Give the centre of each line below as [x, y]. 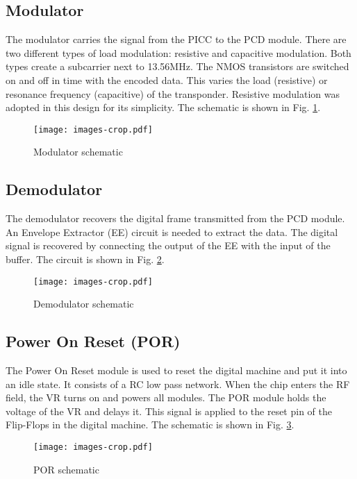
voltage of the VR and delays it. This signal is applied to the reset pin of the [169, 411]
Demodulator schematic [84, 304]
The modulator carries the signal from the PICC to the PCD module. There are [176, 39]
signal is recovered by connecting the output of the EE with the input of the [168, 245]
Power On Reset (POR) [93, 341]
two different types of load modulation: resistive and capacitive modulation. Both [178, 52]
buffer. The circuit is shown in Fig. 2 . [85, 259]
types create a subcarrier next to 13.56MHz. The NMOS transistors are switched [177, 66]
